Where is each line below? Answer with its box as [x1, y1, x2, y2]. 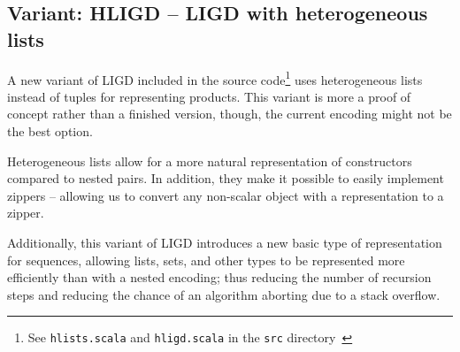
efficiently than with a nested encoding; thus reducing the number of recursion [7, 268, 432, 287]
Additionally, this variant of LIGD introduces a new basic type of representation [7, 233, 442, 251]
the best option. [7, 122, 93, 141]
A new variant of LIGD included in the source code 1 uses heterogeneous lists [7, 67, 423, 88]
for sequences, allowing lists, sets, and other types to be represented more [7, 250, 405, 269]
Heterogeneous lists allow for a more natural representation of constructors [7, 151, 412, 170]
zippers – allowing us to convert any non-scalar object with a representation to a [7, 186, 444, 204]
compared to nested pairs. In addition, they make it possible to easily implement [7, 169, 444, 187]
